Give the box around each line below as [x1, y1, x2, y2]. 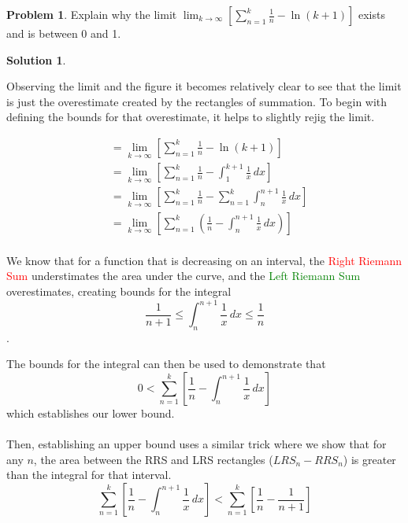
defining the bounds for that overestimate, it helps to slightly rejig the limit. [6, 109, 375, 125]
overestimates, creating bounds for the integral [6, 282, 232, 299]
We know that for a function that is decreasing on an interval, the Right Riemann [6, 252, 402, 268]
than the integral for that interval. [6, 466, 172, 483]
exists [358, 6, 385, 22]
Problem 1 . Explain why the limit [6, 6, 177, 22]
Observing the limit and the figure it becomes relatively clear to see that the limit [6, 78, 402, 94]
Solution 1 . [6, 51, 66, 68]
